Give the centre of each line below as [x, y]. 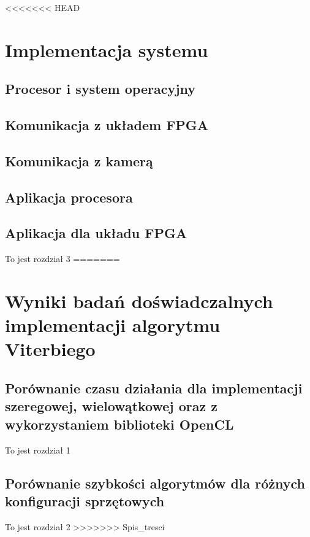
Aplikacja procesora [69, 197]
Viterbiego [50, 349]
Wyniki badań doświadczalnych [139, 301]
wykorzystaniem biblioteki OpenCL [119, 424]
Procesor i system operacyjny [100, 89]
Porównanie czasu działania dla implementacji [154, 388]
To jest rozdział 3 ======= [62, 259]
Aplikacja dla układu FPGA [96, 233]
